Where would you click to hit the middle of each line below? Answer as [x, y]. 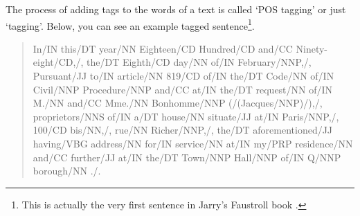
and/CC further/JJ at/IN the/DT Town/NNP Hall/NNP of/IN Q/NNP [187, 157]
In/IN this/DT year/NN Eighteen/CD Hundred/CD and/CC [163, 48]
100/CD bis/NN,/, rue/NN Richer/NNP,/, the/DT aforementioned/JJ [183, 130]
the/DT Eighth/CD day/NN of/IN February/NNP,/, [199, 62]
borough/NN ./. [67, 171]
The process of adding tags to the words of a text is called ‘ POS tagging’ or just [176, 9]
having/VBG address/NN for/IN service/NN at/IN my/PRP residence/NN [193, 143]
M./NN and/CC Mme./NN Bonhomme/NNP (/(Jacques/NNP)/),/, [178, 103]
